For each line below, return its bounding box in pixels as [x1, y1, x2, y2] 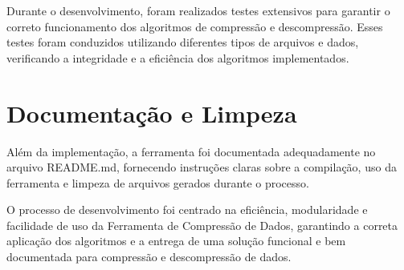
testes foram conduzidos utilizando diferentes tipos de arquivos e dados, [6, 34, 359, 50]
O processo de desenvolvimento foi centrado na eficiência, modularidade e [6, 201, 368, 218]
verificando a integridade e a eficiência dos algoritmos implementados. [6, 49, 349, 66]
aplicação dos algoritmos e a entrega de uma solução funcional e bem [6, 232, 346, 249]
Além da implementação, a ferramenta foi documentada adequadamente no [6, 143, 376, 159]
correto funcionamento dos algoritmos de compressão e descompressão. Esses [6, 18, 383, 34]
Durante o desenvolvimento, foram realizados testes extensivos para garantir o [6, 2, 390, 18]
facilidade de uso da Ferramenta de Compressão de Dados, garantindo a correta [6, 216, 398, 233]
